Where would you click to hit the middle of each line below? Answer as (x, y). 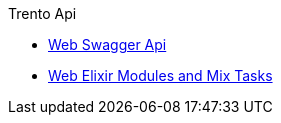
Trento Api (42, 13)
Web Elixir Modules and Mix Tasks (160, 75)
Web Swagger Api (107, 44)
